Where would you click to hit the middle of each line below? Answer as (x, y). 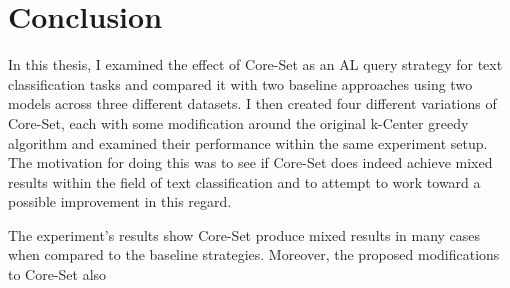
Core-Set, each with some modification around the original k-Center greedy (238, 122)
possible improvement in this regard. (120, 201)
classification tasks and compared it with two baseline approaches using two (240, 83)
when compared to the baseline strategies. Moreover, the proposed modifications (254, 254)
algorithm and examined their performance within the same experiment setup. (248, 142)
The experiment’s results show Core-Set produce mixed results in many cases (244, 234)
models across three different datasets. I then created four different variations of (252, 103)
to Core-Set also (57, 274)
